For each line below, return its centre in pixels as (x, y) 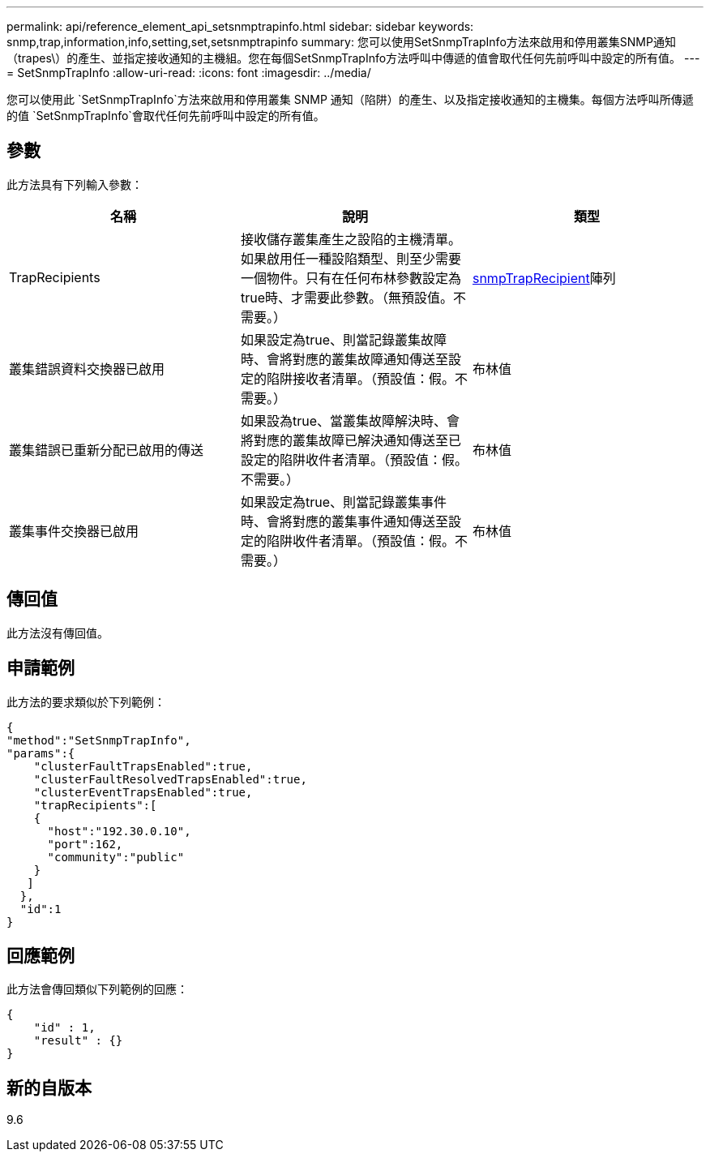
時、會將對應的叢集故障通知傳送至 (344, 359)
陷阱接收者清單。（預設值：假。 (360, 378)
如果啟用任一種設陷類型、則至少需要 (351, 258)
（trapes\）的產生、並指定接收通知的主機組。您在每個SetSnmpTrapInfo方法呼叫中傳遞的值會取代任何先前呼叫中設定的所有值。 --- (353, 58)
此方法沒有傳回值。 (58, 633)
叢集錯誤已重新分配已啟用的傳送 (107, 450)
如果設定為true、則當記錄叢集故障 (344, 339)
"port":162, (85, 844)
